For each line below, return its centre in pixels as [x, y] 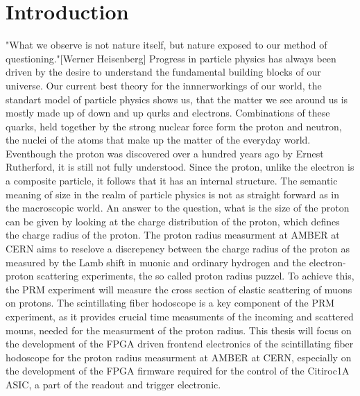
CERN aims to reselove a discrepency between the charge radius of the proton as [178, 249]
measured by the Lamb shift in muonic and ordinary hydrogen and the [156, 262]
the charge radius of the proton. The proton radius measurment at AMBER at [173, 235]
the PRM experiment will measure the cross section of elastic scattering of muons [179, 289]
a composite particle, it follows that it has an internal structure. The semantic [172, 181]
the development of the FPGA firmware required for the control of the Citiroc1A [178, 371]
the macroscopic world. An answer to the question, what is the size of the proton [178, 208]
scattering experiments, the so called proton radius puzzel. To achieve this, [196, 276]
